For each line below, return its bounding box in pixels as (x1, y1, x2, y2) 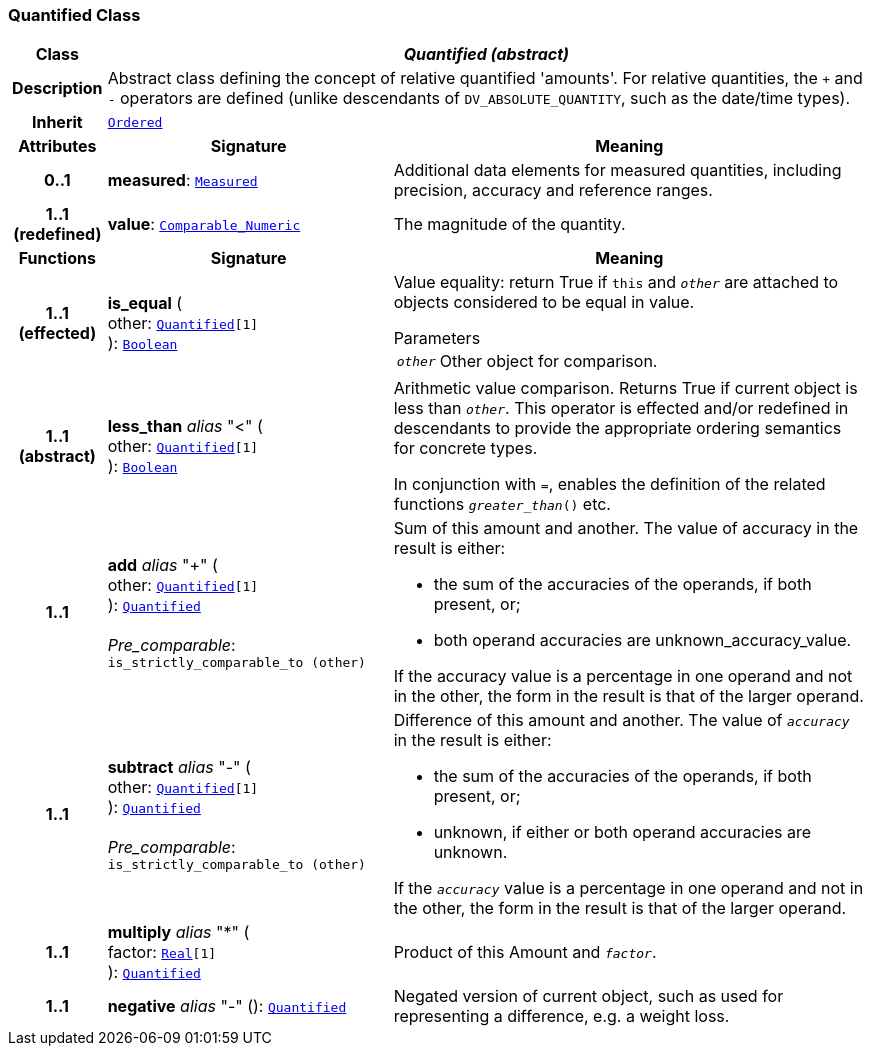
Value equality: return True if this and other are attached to (393, 272, 839, 293)
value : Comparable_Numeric (107, 214, 301, 235)
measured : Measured (107, 170, 258, 191)
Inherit (31, 112, 83, 133)
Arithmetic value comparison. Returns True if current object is (393, 378, 858, 399)
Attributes (18, 136, 97, 157)
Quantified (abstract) (403, 44, 569, 65)
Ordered (107, 114, 163, 130)
